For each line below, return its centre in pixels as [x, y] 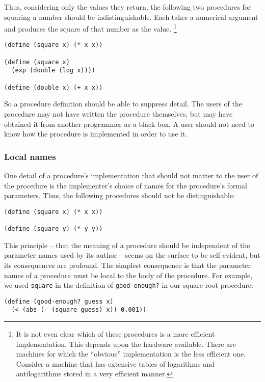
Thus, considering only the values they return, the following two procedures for [128, 7]
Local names [30, 156]
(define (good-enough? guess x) [59, 301]
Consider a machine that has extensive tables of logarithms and [115, 363]
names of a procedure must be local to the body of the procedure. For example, [128, 275]
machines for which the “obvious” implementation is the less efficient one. [131, 354]
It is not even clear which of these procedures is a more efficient [115, 334]
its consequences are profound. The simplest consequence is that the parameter [128, 265]
